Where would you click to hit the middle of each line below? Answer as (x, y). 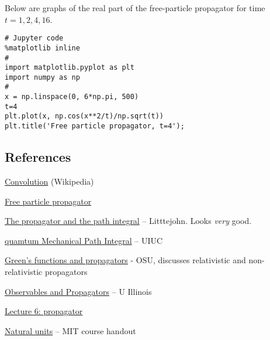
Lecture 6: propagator (44, 311)
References (38, 157)
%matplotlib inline (42, 48)
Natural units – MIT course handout (70, 330)
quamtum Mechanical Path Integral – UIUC (84, 240)
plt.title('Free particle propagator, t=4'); (95, 126)
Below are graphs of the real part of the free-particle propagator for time (135, 8)
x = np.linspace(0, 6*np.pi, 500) (72, 97)
